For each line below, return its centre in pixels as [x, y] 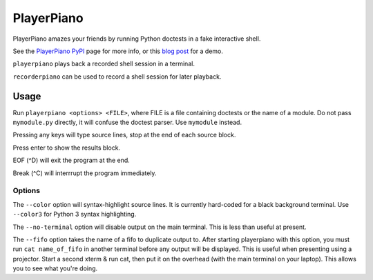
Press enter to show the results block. [67, 148]
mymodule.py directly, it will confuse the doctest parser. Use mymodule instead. [127, 122]
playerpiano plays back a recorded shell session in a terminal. [104, 64]
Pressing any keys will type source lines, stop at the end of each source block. [124, 135]
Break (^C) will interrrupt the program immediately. [85, 173]
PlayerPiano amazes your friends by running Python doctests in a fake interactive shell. [137, 39]
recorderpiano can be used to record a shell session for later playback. [117, 77]
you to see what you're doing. [55, 268]
